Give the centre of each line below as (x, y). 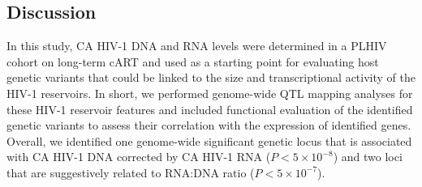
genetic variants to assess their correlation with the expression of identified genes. (209, 125)
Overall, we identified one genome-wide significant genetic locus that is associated (209, 140)
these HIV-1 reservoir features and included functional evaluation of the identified (210, 109)
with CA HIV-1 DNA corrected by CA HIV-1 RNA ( (139, 157)
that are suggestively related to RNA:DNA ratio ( (131, 172)
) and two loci (368, 157)
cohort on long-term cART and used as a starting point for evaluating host (193, 61)
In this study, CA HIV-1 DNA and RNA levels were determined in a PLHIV (197, 46)
